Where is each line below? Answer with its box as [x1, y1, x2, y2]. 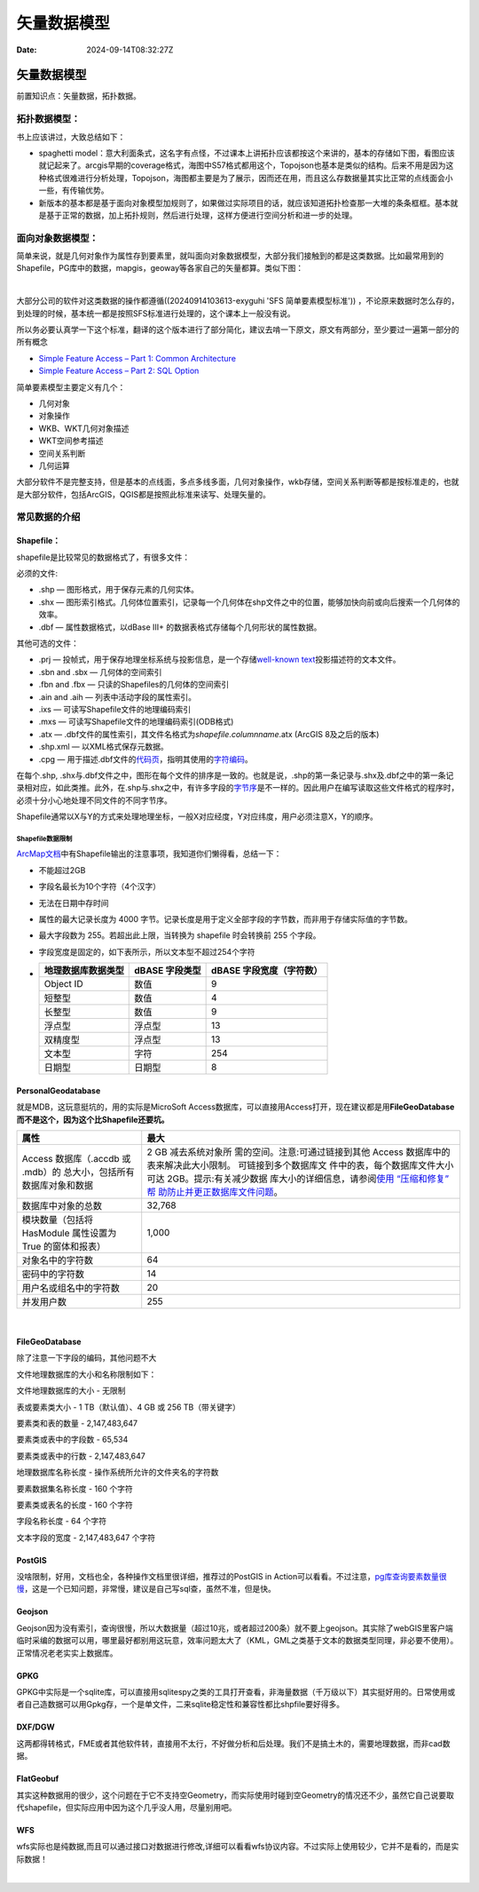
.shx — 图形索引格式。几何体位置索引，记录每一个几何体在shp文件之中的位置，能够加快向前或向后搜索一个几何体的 [38, 596, 460, 608]
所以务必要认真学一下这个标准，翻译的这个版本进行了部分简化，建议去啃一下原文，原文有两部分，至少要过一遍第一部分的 [16, 324, 459, 335]
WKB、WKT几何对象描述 [38, 423, 130, 433]
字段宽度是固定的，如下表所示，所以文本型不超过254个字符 [38, 946, 255, 957]
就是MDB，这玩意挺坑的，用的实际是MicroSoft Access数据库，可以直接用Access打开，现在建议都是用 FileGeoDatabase [16, 1101, 455, 1112]
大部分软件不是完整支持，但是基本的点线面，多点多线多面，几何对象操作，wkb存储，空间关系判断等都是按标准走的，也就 [16, 476, 459, 488]
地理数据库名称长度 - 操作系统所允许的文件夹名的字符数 [16, 1467, 219, 1478]
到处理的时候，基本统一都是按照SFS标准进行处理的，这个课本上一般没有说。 [16, 307, 296, 319]
